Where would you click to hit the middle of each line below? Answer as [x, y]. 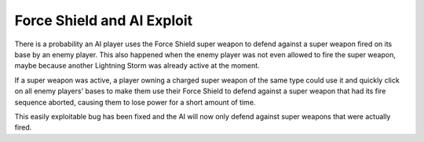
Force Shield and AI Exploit [104, 20]
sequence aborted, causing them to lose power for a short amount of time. [135, 102]
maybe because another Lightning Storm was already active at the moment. [137, 66]
